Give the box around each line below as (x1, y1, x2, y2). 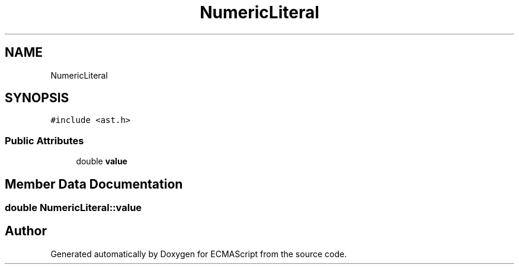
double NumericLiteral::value (5, 202, 142, 214)
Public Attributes (5, 134, 84, 147)
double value (76, 156, 127, 167)
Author (5, 223, 47, 239)
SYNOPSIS (5, 90, 69, 106)
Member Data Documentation (5, 176, 183, 192)
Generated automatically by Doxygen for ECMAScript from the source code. (50, 248, 347, 259)
